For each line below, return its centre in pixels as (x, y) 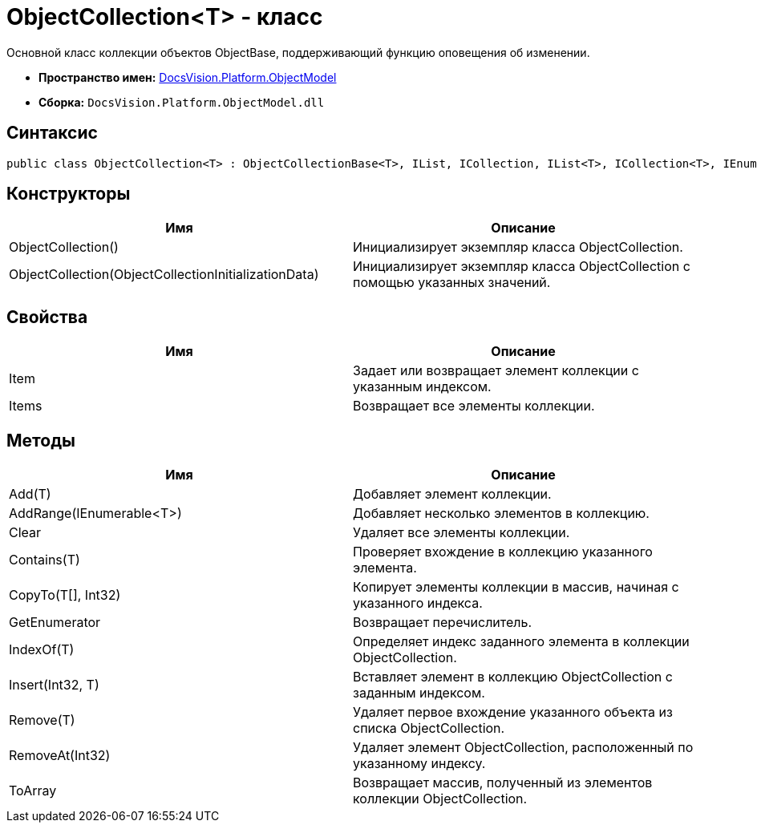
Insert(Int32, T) (54, 685)
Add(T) (30, 494)
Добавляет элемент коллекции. (452, 494)
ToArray (33, 791)
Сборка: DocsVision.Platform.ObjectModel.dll (182, 102)
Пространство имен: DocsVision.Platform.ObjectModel (188, 77)
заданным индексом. (419, 693)
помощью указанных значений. (452, 283)
